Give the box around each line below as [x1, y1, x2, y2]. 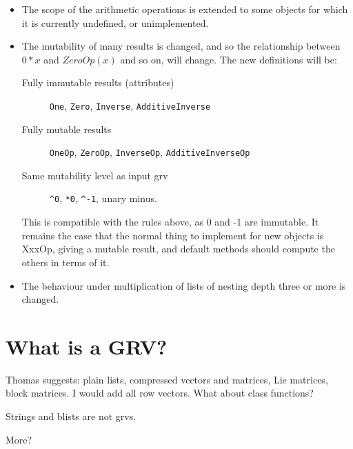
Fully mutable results [21, 121, 112, 136]
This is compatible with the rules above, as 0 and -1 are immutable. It [21, 214, 319, 229]
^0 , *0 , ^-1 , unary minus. [49, 191, 157, 206]
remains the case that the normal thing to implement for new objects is [21, 228, 324, 242]
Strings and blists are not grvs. [6, 409, 137, 423]
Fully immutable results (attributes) [21, 75, 174, 90]
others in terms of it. [21, 255, 110, 269]
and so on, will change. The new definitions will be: [120, 52, 337, 66]
